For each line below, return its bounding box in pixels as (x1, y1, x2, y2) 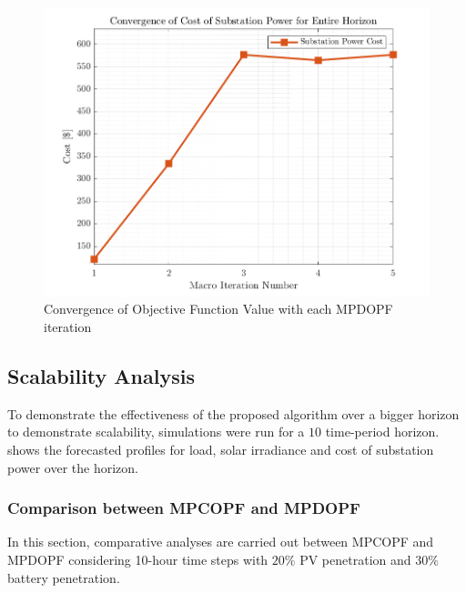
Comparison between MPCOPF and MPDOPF (7, 497, 360, 519)
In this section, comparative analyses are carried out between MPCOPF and (7, 532, 434, 551)
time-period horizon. (325, 422, 440, 441)
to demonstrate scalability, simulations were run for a (7, 422, 305, 441)
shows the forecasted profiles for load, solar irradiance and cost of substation (7, 440, 434, 459)
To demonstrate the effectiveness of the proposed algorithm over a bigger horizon (7, 404, 460, 423)
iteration (44, 317, 92, 337)
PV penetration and (299, 550, 411, 569)
